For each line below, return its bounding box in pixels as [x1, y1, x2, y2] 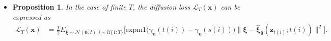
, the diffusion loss [132, 2, 190, 12]
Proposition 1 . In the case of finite [12, 2, 126, 12]
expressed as [12, 11, 50, 22]
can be [220, 2, 240, 12]
